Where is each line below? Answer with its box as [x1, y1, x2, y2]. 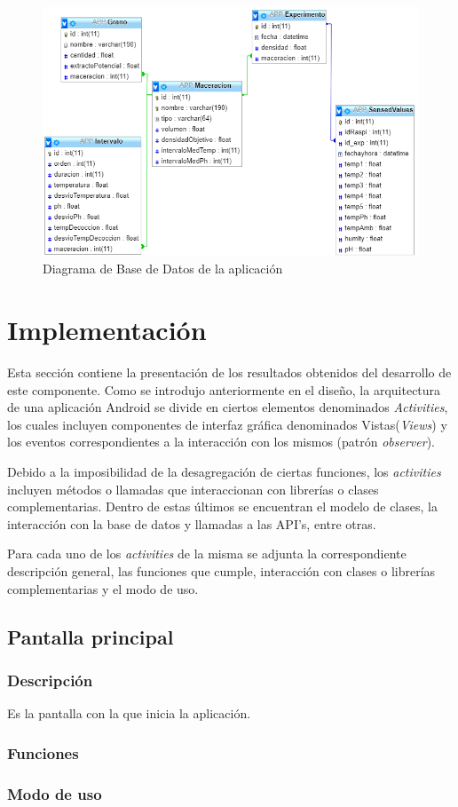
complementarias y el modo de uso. [7, 579, 199, 597]
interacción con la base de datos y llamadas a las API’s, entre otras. [7, 514, 376, 533]
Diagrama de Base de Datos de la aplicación [43, 259, 283, 278]
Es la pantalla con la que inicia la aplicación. [7, 704, 251, 723]
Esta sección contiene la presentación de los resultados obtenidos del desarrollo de [7, 363, 452, 382]
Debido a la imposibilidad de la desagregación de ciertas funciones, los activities [7, 463, 441, 481]
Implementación [7, 312, 207, 348]
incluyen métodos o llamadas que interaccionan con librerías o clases [7, 479, 379, 498]
